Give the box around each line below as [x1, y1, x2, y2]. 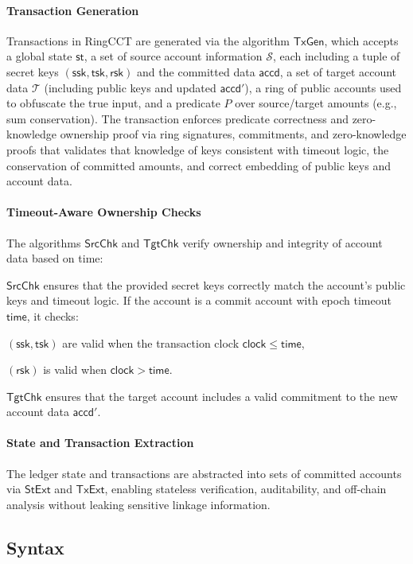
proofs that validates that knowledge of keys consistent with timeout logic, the [6, 141, 389, 158]
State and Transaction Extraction [6, 434, 194, 451]
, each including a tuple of [272, 48, 400, 64]
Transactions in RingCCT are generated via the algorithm [6, 32, 290, 49]
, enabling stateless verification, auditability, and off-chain [104, 480, 387, 497]
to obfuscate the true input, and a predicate [6, 95, 220, 111]
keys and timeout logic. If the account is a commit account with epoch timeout [6, 292, 392, 309]
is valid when [43, 361, 107, 378]
